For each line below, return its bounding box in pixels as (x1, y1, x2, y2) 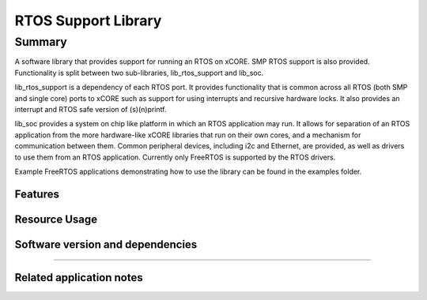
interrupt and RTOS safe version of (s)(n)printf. (14, 104, 167, 114)
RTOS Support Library (14, 12, 162, 29)
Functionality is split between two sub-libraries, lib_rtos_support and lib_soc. (14, 68, 264, 77)
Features (14, 187, 59, 201)
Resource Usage (14, 212, 98, 226)
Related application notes (14, 271, 143, 284)
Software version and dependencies (14, 238, 198, 251)
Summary (14, 35, 67, 49)
